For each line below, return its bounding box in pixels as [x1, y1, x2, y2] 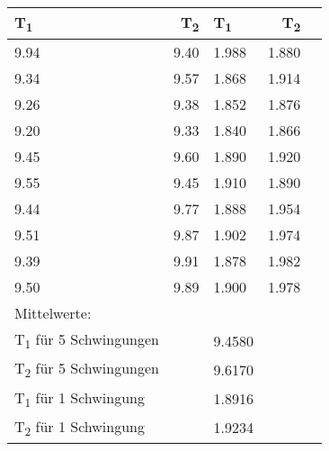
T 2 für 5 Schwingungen [14, 357, 159, 382]
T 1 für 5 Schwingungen [14, 329, 159, 353]
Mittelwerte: [14, 302, 92, 324]
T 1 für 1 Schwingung [14, 386, 145, 410]
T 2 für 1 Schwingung [14, 415, 145, 439]
